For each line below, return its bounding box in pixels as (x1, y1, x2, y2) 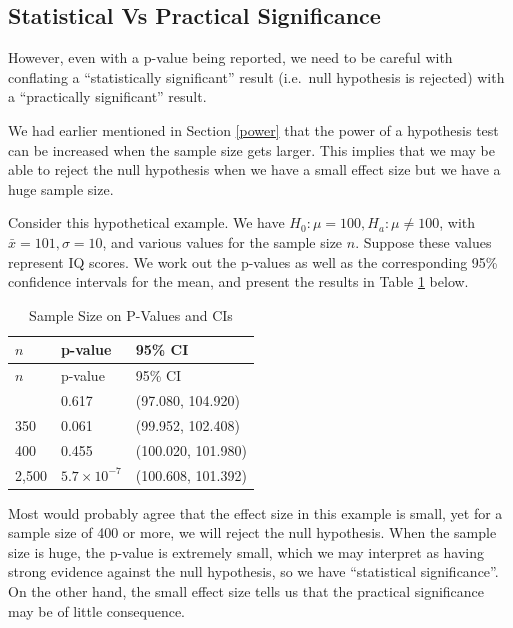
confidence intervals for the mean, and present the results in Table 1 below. (8, 271, 469, 292)
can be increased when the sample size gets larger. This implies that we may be (8, 139, 495, 160)
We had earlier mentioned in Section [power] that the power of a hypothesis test (8, 119, 499, 140)
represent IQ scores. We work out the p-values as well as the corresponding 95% (8, 251, 498, 272)
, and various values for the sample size (102, 231, 343, 252)
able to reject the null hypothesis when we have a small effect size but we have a (8, 159, 501, 180)
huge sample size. (8, 178, 114, 199)
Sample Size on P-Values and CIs (29, 304, 233, 325)
